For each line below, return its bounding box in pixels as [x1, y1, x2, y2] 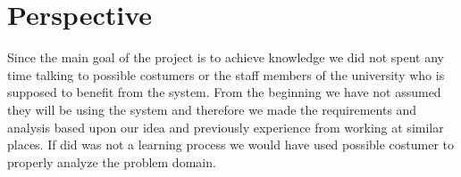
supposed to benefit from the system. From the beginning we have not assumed [7, 83, 441, 101]
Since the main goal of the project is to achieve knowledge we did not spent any [7, 48, 444, 67]
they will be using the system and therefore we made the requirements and [7, 100, 417, 118]
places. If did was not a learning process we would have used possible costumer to [7, 135, 455, 154]
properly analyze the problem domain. [7, 152, 216, 171]
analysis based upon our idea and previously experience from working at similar [7, 117, 444, 136]
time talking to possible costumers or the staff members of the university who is [7, 65, 445, 84]
